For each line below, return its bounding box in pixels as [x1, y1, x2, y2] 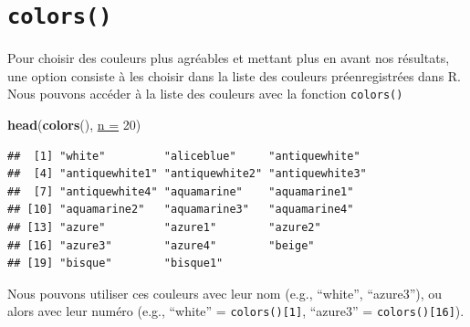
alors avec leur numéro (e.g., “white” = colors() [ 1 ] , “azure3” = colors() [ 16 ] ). [7, 301, 465, 321]
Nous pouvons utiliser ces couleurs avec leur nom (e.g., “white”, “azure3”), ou [7, 283, 443, 302]
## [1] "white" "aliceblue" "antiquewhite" [7, 149, 360, 163]
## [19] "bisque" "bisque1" [7, 257, 224, 270]
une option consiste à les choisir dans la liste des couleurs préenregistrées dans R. [7, 66, 462, 85]
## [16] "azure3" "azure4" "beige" [7, 238, 315, 252]
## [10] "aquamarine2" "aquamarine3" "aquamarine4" [7, 203, 354, 216]
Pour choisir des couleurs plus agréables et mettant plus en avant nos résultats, [7, 48, 450, 68]
